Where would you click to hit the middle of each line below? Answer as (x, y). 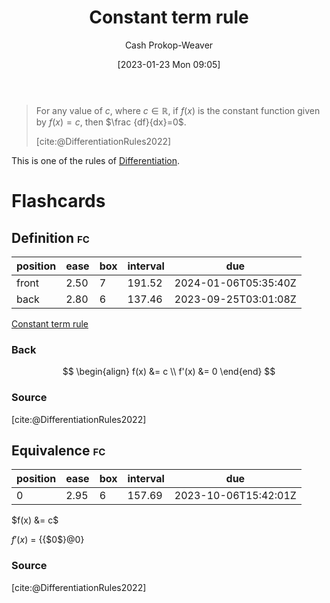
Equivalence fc (58, 450)
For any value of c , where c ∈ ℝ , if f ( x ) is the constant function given (178, 110)
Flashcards (58, 201)
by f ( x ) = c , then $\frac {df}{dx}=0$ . (111, 122)
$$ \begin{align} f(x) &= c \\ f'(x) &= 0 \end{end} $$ (169, 372)
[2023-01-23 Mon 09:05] (169, 64)
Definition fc (50, 237)
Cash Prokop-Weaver (169, 45)
